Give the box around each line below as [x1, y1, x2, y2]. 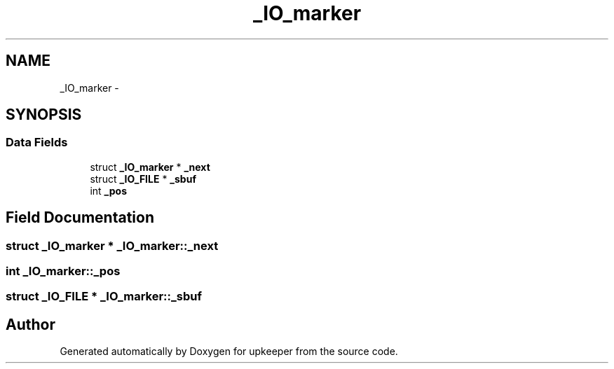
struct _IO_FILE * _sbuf [90, 172, 196, 185]
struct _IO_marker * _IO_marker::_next [6, 238, 219, 253]
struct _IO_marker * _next [90, 160, 210, 173]
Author [6, 315, 55, 333]
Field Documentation [6, 209, 154, 227]
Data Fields [6, 135, 68, 150]
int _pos [90, 184, 127, 197]
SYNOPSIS [6, 106, 82, 124]
